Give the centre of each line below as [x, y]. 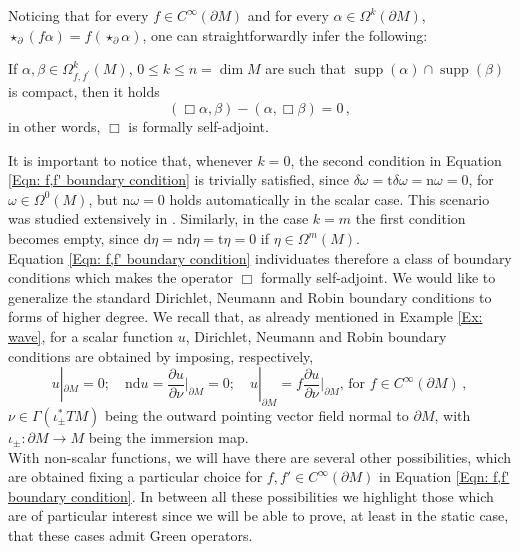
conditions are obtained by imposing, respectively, [161, 355]
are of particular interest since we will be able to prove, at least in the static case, [258, 515]
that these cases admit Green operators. [130, 534]
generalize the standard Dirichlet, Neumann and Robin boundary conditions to [250, 296]
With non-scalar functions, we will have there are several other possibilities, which [260, 456]
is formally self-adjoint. [198, 126]
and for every [288, 15]
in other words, [54, 126]
